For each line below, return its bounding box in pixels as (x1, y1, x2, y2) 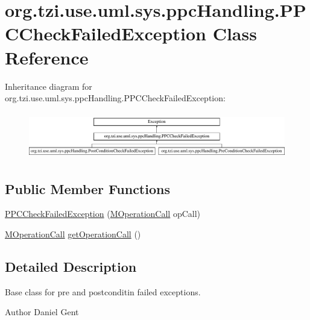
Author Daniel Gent (5, 306, 79, 318)
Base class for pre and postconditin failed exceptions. (5, 285, 201, 298)
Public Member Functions (5, 179, 170, 198)
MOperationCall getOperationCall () (5, 228, 141, 240)
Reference (5, 45, 89, 69)
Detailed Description (5, 257, 137, 276)
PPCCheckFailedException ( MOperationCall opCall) (5, 207, 201, 220)
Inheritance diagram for (5, 80, 92, 92)
